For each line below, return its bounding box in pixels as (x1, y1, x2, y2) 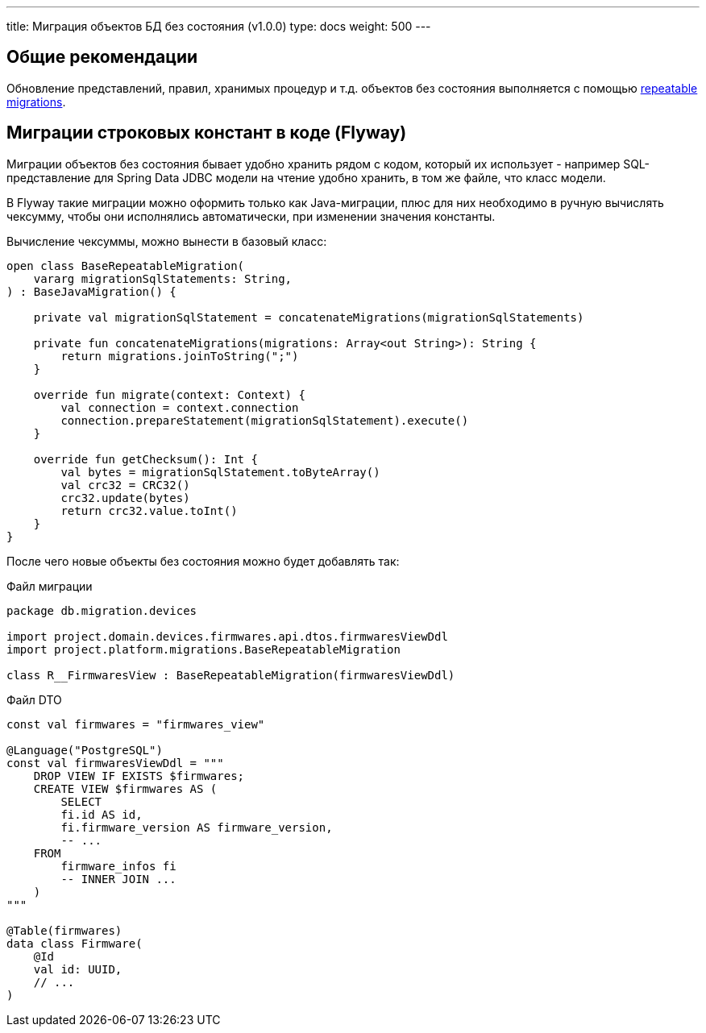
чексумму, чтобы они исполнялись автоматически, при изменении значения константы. (6, 209, 496, 223)
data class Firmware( (6, 936, 143, 950)
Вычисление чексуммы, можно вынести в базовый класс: (6, 234, 327, 248)
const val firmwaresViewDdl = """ (6, 756, 224, 770)
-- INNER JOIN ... (60, 872, 176, 886)
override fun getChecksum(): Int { (33, 452, 258, 466)
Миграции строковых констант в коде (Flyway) (6, 122, 407, 143)
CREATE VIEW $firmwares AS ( (33, 782, 218, 795)
